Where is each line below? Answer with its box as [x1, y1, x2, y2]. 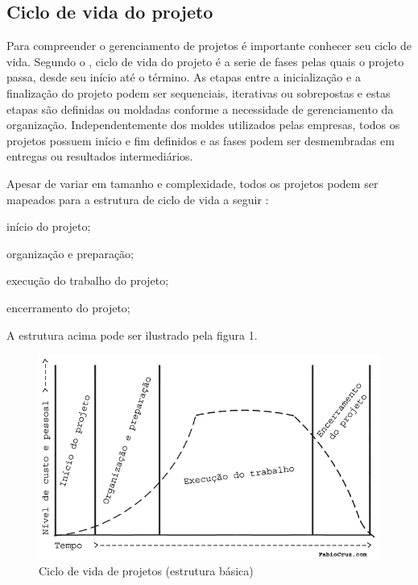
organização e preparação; [6, 244, 135, 261]
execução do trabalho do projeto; [6, 272, 169, 289]
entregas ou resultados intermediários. [6, 148, 193, 165]
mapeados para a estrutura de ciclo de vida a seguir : [6, 190, 269, 207]
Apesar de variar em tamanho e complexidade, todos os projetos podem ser [6, 174, 379, 191]
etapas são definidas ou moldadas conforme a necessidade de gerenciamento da [6, 100, 394, 117]
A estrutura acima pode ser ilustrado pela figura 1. [6, 326, 258, 343]
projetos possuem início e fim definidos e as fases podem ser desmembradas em [6, 132, 395, 148]
